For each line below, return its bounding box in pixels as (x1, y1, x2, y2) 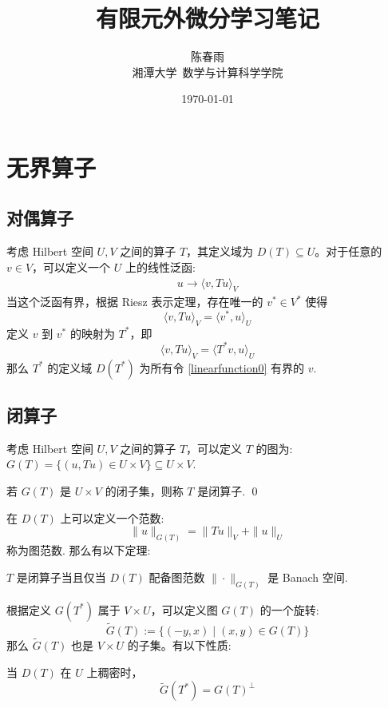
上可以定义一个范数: (60, 509, 164, 526)
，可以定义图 (150, 601, 218, 618)
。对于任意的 (315, 243, 382, 260)
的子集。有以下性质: (127, 637, 232, 653)
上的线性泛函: (125, 258, 196, 275)
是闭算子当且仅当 (16, 568, 106, 585)
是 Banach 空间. (267, 568, 348, 585)
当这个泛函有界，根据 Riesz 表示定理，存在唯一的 (6, 293, 263, 310)
